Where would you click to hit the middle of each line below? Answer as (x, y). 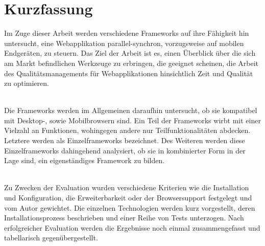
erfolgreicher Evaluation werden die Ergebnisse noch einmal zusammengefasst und (132, 227)
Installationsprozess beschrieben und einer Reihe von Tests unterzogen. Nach (124, 218)
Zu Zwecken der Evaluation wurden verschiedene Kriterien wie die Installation (127, 187)
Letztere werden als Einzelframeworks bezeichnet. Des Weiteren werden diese (125, 140)
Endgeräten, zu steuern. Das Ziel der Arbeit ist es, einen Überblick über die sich (130, 53)
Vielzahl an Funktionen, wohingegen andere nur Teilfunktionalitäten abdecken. (127, 130)
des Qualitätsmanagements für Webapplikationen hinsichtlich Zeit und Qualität (129, 73)
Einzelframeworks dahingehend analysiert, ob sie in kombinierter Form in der (125, 150)
